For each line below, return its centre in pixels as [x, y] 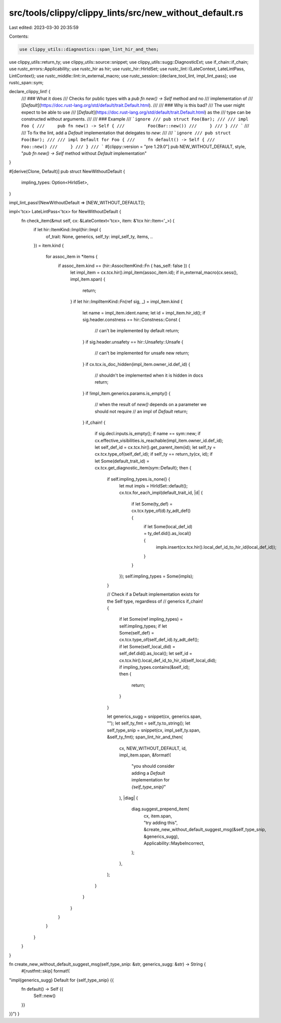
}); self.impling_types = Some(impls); [156, 576]
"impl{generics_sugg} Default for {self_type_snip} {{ [61, 980]
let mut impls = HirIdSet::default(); [153, 486]
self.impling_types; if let [143, 626]
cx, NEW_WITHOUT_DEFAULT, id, [153, 748]
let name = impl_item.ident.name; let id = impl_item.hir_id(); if [144, 313]
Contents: [19, 36]
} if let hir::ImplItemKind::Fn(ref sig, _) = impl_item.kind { [127, 302]
